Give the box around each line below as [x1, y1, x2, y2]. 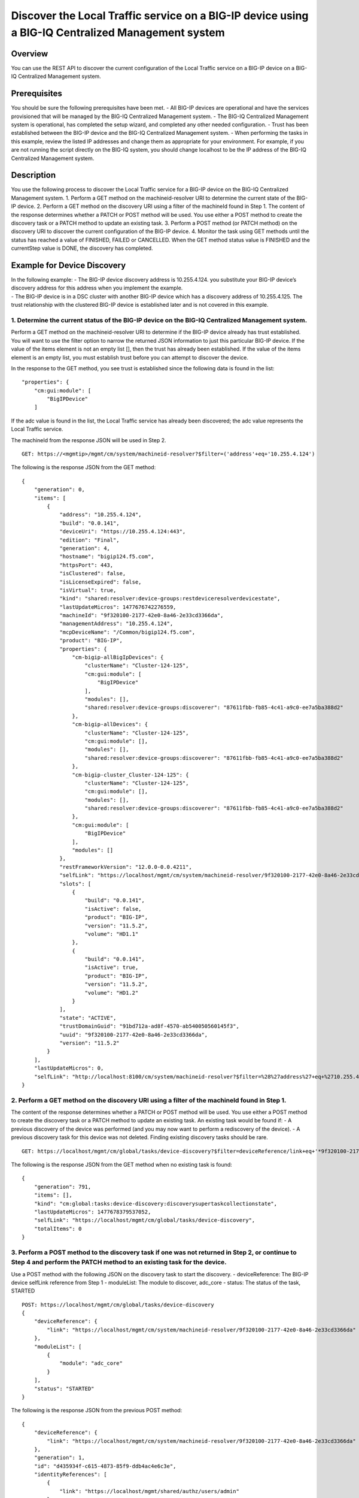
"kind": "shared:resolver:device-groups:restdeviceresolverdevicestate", [59, 595, 281, 602]
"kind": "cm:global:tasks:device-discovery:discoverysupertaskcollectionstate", [34, 1200, 278, 1207]
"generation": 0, [34, 486, 85, 493]
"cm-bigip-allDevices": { [72, 721, 148, 728]
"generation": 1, [34, 1454, 85, 1461]
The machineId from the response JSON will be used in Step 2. [11, 436, 167, 443]
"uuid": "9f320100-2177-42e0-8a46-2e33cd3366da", [59, 1031, 208, 1038]
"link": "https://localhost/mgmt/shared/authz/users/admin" [59, 1488, 239, 1494]
